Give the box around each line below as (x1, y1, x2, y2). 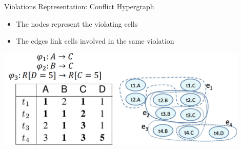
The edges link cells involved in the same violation (16, 35, 174, 46)
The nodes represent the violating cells (16, 18, 138, 29)
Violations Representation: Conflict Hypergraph (4, 1, 154, 11)
